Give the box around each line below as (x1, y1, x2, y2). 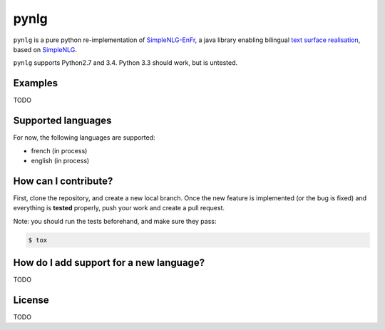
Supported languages (13, 115, 112, 127)
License (13, 294, 49, 306)
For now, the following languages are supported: (13, 133, 156, 142)
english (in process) (31, 156, 90, 165)
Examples (13, 77, 58, 89)
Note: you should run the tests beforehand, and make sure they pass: (13, 217, 217, 225)
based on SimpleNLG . (13, 45, 78, 53)
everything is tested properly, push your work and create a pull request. (13, 204, 225, 212)
